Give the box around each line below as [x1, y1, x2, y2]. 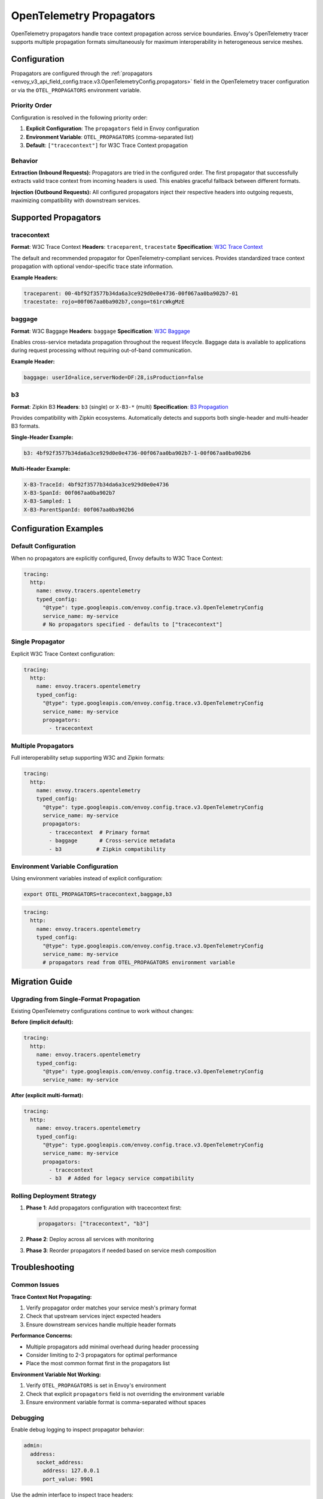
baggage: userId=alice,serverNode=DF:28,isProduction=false [23, 374, 204, 381]
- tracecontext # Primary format [48, 829, 150, 836]
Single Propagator [11, 637, 65, 646]
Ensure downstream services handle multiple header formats [26, 1321, 176, 1328]
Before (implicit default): [11, 1018, 74, 1025]
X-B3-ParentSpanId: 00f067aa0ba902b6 [23, 506, 135, 513]
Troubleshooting [11, 1262, 75, 1272]
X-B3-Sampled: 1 [23, 498, 72, 505]
